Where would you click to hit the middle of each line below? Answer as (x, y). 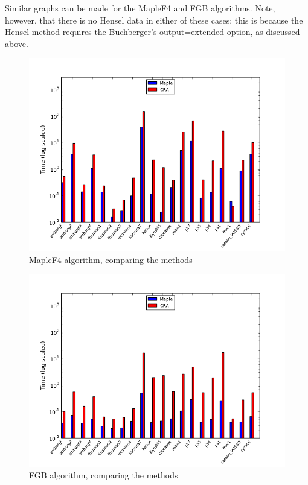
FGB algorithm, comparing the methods (104, 475)
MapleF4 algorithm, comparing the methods (111, 259)
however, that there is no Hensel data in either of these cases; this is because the (154, 20)
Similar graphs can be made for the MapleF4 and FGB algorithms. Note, (140, 8)
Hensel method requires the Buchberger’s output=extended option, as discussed (152, 32)
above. (17, 43)
